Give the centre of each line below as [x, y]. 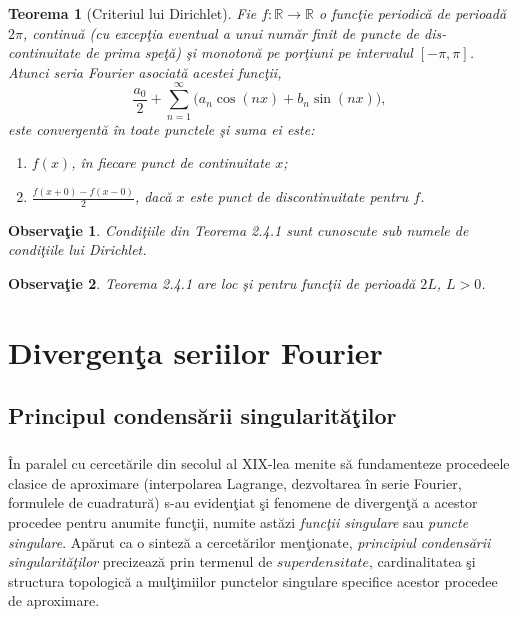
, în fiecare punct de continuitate [171, 162]
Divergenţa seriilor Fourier [195, 351]
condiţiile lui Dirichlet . [77, 249]
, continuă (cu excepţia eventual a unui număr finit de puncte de [220, 32]
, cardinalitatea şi [422, 561]
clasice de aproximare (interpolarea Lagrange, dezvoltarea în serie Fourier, [235, 482]
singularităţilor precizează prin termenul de [140, 561]
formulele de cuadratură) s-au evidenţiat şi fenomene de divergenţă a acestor [243, 502]
